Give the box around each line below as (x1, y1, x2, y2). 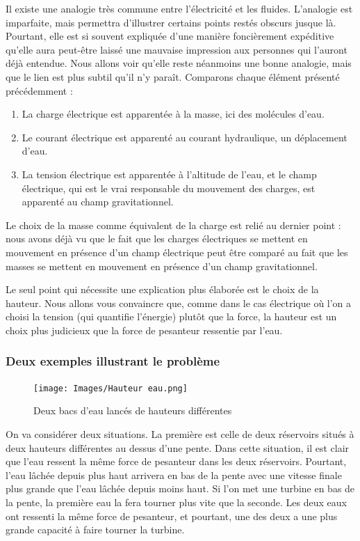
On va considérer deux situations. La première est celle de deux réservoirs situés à (6, 426, 354, 441)
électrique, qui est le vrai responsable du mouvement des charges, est (22, 180, 316, 195)
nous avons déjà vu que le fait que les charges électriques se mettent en (6, 231, 308, 246)
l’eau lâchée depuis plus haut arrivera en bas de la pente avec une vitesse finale (6, 467, 342, 482)
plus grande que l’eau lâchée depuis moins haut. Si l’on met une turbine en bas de (6, 481, 355, 496)
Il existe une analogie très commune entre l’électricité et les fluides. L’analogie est (6, 1, 353, 15)
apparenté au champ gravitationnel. (22, 194, 174, 209)
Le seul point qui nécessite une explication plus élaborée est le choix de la (6, 282, 319, 297)
